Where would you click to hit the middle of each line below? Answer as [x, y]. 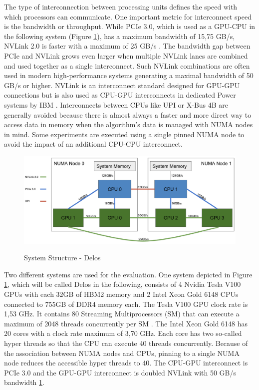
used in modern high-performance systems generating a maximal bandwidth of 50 [129, 75]
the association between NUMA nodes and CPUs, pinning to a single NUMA [122, 353]
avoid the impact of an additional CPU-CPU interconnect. [93, 144]
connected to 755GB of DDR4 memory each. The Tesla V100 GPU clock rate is [126, 304]
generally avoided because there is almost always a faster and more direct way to [128, 114]
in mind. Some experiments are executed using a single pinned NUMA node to [124, 134]
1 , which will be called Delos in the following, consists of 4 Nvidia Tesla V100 [123, 284]
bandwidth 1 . [24, 382]
